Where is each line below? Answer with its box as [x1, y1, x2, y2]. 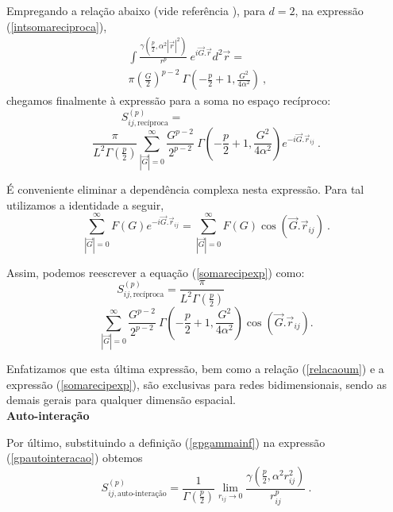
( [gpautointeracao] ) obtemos [6, 449, 143, 466]
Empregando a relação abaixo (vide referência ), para [6, 2, 265, 18]
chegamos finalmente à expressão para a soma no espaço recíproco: [6, 92, 331, 109]
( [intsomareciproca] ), [6, 17, 107, 34]
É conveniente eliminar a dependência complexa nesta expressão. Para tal [6, 181, 364, 198]
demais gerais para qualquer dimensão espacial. [6, 391, 236, 408]
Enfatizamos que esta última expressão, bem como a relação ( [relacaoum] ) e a [6, 360, 384, 377]
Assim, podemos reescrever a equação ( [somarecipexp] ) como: [6, 264, 305, 280]
